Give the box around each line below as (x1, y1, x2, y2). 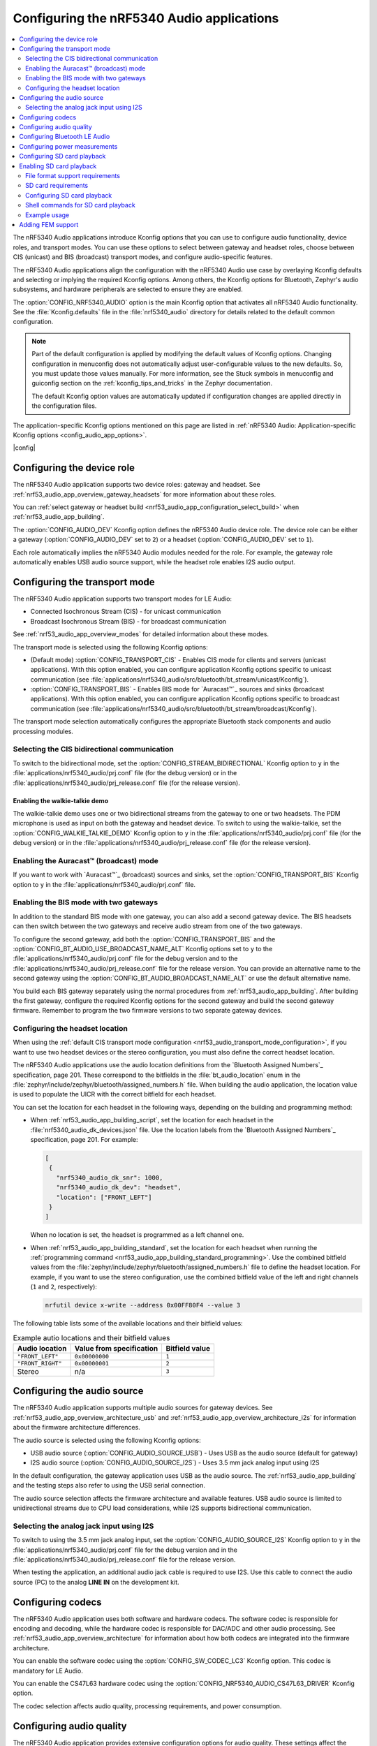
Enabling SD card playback (19, 161, 97, 170)
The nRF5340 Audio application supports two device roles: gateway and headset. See (13, 480, 261, 489)
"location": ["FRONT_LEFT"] (56, 1193, 153, 1201)
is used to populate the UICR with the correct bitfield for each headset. (13, 1090, 216, 1099)
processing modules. (13, 727, 73, 735)
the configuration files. (31, 402, 97, 410)
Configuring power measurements (19, 142, 118, 150)
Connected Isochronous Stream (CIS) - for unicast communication (30, 608, 221, 616)
